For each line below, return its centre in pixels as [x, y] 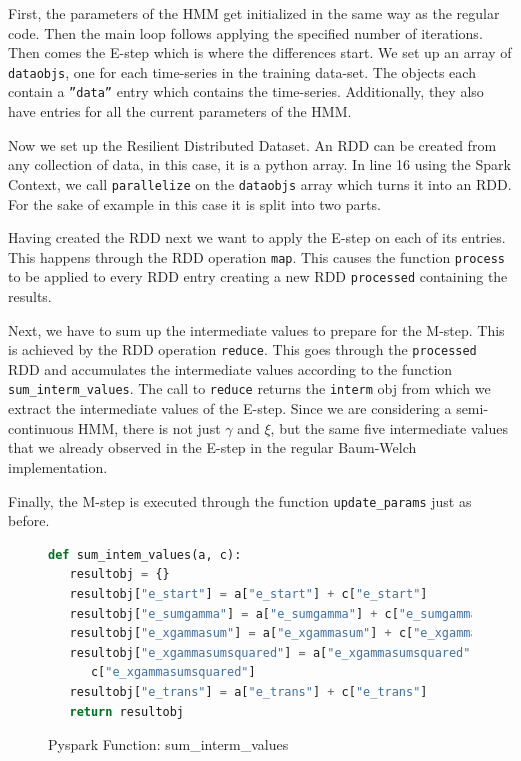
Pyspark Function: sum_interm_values [168, 744]
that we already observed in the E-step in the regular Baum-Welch [212, 447]
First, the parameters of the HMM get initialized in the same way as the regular [254, 13]
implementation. [58, 466]
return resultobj [127, 711]
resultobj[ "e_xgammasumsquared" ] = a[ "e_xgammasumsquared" [270, 652]
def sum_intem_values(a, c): [145, 554]
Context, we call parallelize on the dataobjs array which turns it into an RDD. [260, 183]
